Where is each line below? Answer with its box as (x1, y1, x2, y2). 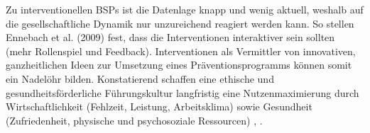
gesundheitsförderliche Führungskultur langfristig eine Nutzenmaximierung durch (6, 85, 359, 100)
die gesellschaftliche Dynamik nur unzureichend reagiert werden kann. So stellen (6, 16, 354, 30)
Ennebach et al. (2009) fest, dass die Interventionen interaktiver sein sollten (6, 30, 335, 45)
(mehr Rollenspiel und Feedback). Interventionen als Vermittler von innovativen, (6, 43, 356, 58)
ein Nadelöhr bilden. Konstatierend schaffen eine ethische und (6, 71, 274, 86)
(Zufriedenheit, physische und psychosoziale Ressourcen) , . (6, 112, 263, 127)
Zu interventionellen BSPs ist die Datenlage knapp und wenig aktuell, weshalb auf (6, 2, 364, 16)
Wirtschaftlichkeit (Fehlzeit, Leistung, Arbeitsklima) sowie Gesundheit (6, 99, 312, 114)
